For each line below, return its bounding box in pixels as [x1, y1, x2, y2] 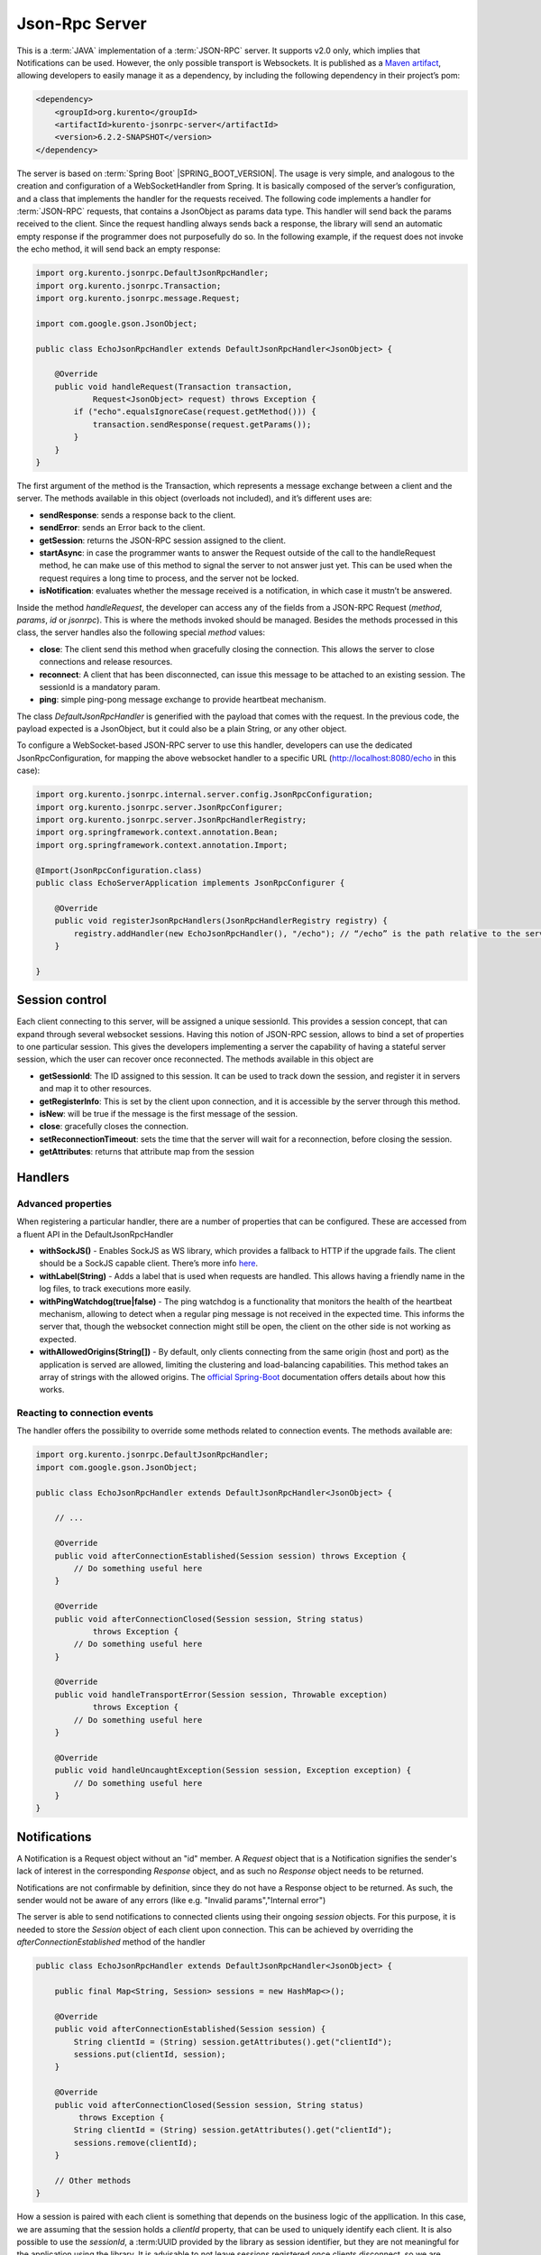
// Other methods [54, 2175, 132, 2186]
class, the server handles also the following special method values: [16, 627, 266, 638]
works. [39, 1385, 65, 1395]
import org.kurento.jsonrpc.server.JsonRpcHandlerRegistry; [35, 815, 307, 824]
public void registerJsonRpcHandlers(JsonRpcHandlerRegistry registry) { [54, 916, 388, 926]
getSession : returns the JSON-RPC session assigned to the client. [39, 535, 286, 546]
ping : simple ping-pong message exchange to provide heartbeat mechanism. [39, 695, 326, 705]
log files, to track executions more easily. [39, 1284, 191, 1294]
